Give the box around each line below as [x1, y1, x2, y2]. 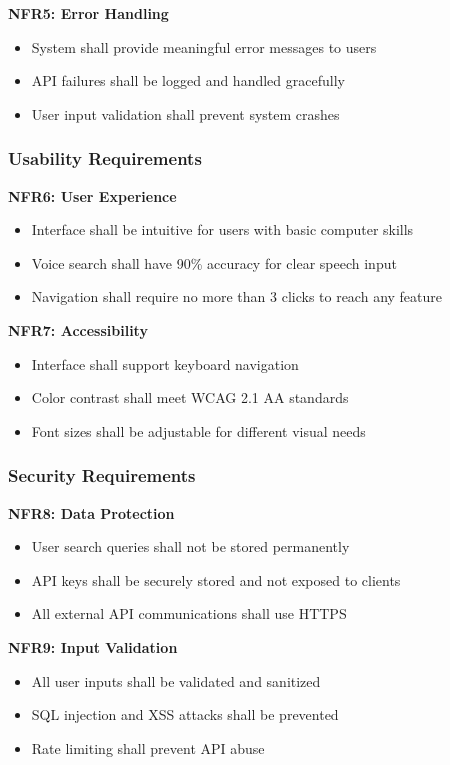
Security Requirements [8, 463, 196, 488]
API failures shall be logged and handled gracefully [31, 70, 345, 91]
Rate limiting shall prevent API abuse [31, 737, 265, 758]
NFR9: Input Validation [8, 636, 178, 657]
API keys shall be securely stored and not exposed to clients [31, 569, 401, 590]
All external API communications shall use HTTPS [31, 603, 347, 624]
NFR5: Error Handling [8, 3, 169, 23]
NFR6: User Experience [8, 185, 177, 206]
